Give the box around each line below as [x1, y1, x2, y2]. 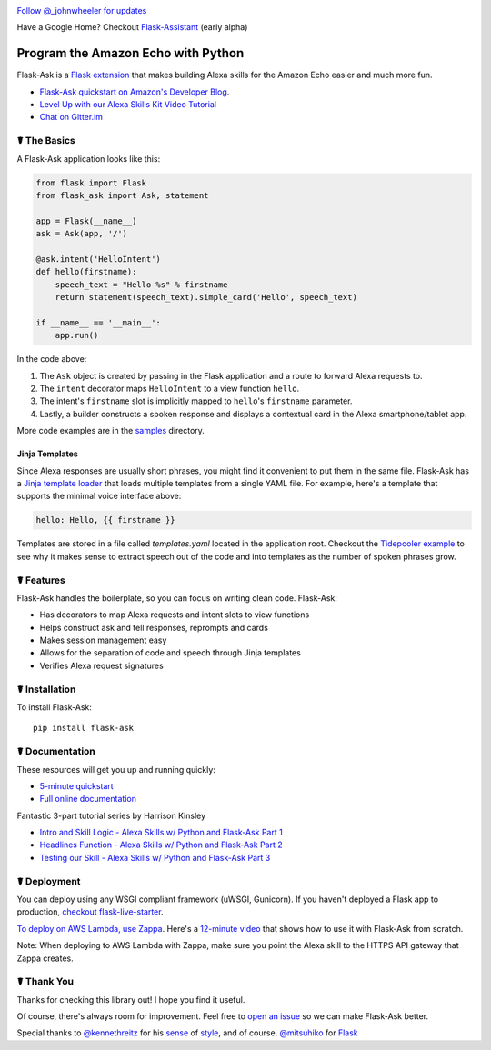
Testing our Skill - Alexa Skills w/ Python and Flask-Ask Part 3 [39, 852, 271, 863]
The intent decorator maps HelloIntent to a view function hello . [39, 383, 300, 395]
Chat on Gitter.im [39, 112, 104, 123]
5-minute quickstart [39, 780, 114, 791]
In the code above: [16, 354, 87, 365]
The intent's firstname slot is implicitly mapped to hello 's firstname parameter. [39, 395, 353, 406]
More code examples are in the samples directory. [16, 425, 205, 436]
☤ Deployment [16, 875, 81, 887]
